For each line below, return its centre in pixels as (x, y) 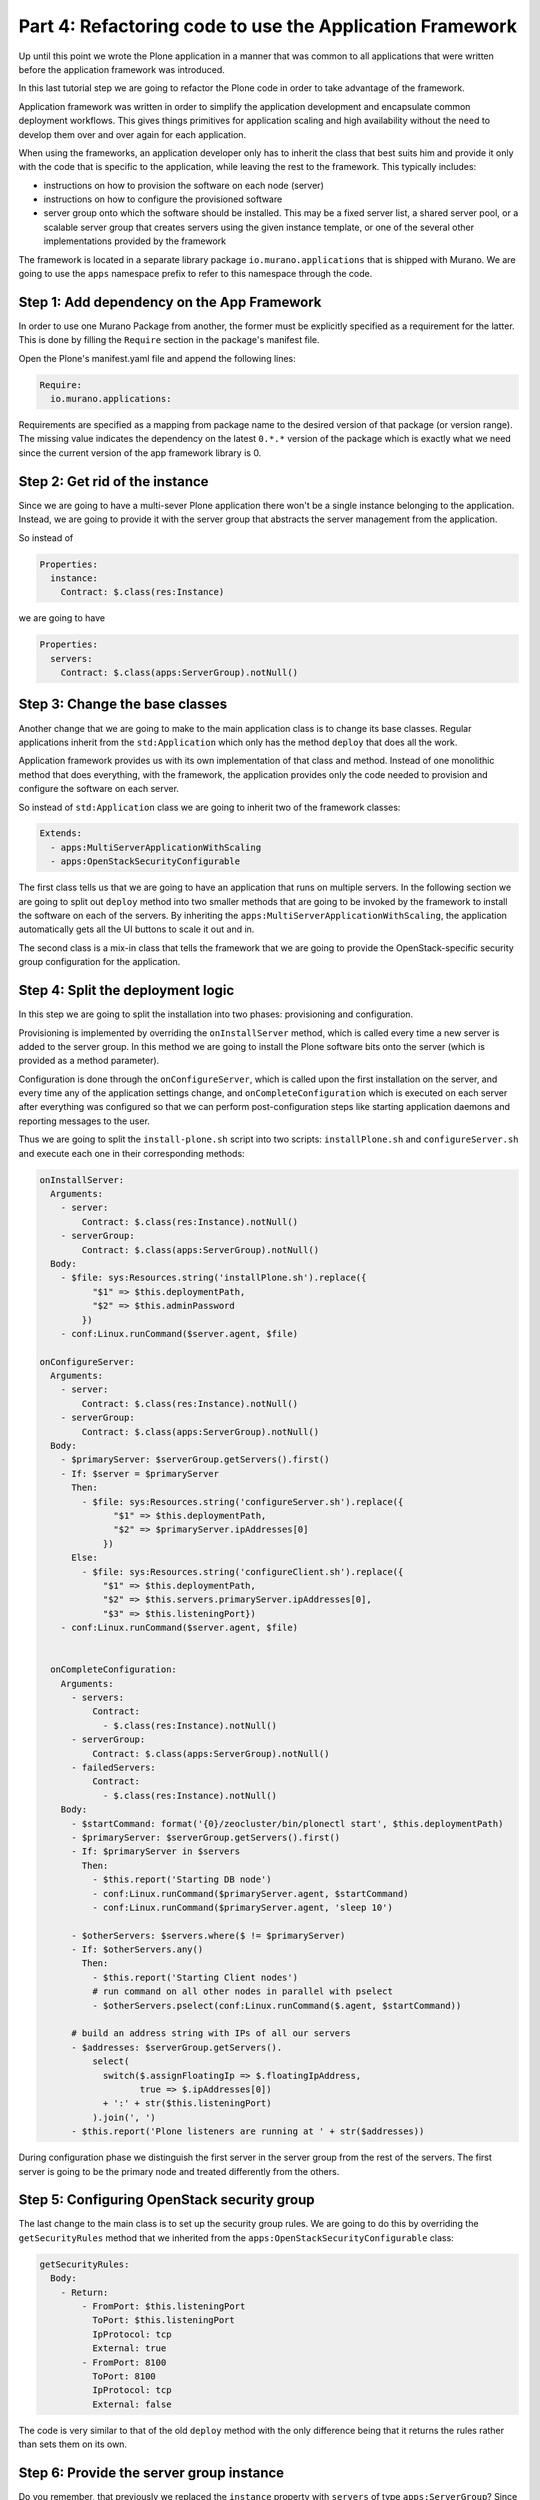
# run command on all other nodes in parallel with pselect (242, 1991)
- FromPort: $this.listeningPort (163, 2306)
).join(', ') (124, 2117)
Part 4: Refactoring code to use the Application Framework (267, 26)
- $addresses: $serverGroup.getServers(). (177, 2047)
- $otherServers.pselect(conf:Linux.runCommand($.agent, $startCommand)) (276, 2005)
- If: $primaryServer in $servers (155, 1851)
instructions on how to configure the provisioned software (163, 199)
